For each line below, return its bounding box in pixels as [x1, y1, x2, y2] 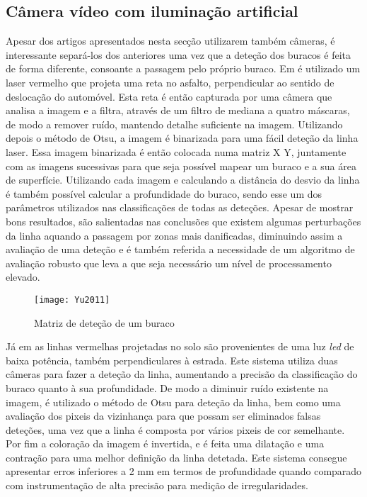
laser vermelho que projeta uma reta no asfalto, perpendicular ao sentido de [6, 74, 334, 89]
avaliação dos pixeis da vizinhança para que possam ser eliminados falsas [6, 408, 321, 423]
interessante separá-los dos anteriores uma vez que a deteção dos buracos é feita [6, 47, 351, 62]
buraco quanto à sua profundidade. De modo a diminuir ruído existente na [6, 380, 329, 395]
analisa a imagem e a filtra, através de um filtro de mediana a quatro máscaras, [6, 103, 350, 118]
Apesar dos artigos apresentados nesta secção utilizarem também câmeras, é [6, 33, 335, 48]
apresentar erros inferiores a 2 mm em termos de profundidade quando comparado [6, 464, 362, 479]
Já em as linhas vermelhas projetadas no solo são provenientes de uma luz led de [6, 339, 354, 354]
